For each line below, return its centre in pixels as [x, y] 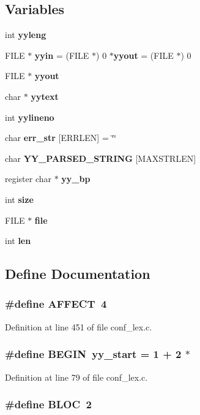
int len [18, 241]
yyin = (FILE [62, 55]
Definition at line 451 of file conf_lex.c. [79, 326]
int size [19, 199]
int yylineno [30, 117]
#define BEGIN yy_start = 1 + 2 [93, 354]
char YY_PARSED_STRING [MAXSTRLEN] [101, 158]
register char [28, 179]
